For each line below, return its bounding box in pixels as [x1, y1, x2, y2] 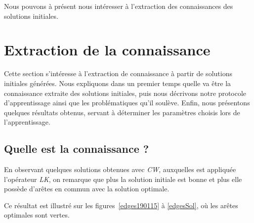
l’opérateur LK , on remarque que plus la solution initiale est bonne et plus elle [4, 174, 242, 184]
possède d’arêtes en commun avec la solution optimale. [4, 183, 169, 194]
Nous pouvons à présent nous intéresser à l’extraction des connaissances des [4, 1, 233, 11]
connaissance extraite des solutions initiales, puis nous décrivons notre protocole [4, 88, 247, 98]
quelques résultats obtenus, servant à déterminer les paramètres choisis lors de [4, 107, 240, 117]
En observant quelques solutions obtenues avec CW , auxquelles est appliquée [4, 164, 236, 175]
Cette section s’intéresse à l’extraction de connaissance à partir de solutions [4, 68, 232, 79]
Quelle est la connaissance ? [4, 141, 149, 156]
